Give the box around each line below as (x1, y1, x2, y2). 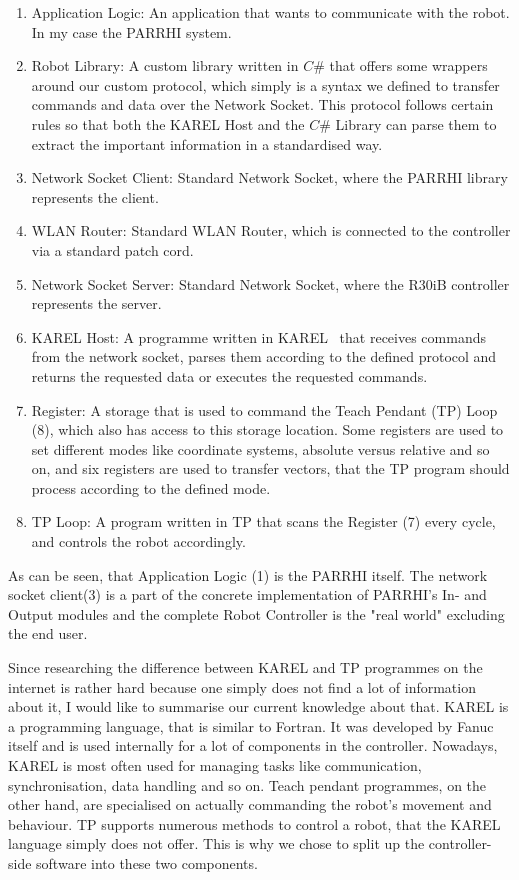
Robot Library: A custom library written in (31, 55, 299, 76)
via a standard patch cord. (31, 239, 194, 260)
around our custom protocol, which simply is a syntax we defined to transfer (31, 74, 500, 95)
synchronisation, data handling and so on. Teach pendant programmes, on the (8, 774, 487, 795)
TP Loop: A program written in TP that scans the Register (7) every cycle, (31, 511, 496, 532)
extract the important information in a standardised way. (31, 133, 383, 154)
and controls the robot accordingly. (31, 531, 246, 552)
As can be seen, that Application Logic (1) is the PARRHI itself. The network (8, 564, 488, 585)
